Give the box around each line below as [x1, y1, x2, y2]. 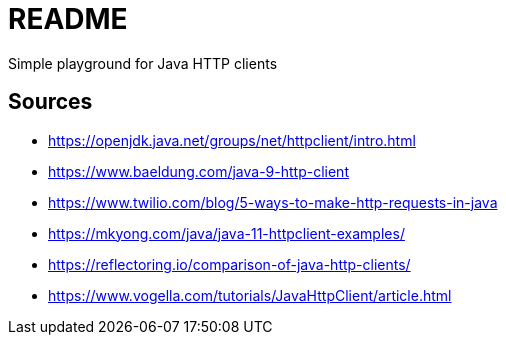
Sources [8, 89, 93, 115]
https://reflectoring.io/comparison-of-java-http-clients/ [48, 255, 411, 273]
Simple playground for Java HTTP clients [8, 54, 278, 72]
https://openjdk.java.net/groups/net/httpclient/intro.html [48, 131, 416, 149]
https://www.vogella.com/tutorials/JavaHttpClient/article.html [48, 286, 452, 304]
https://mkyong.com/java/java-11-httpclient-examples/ [48, 224, 405, 242]
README [8, 2, 128, 36]
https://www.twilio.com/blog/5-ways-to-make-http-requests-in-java [48, 193, 498, 211]
